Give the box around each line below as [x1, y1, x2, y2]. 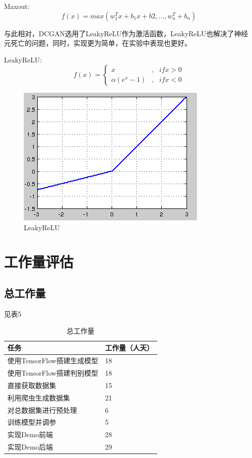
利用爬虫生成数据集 [7, 392, 70, 402]
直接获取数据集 [7, 380, 56, 390]
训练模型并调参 [7, 417, 56, 427]
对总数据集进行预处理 [7, 404, 77, 415]
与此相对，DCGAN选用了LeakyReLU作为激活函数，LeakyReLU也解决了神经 [4, 28, 248, 38]
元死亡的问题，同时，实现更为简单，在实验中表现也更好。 [4, 38, 191, 48]
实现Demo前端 [7, 429, 53, 440]
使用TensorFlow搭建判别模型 [7, 368, 98, 378]
